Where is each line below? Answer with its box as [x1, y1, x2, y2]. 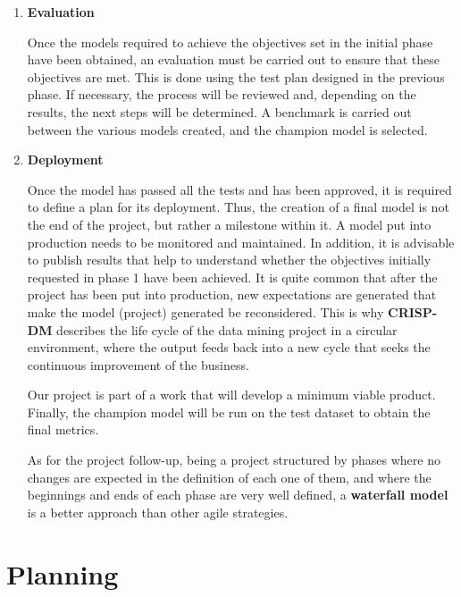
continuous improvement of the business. [27, 355, 249, 374]
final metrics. [27, 420, 99, 439]
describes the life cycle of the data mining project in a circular [56, 320, 398, 339]
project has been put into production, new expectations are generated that [27, 285, 437, 304]
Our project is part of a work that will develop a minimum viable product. [27, 385, 436, 404]
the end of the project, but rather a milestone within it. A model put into [27, 214, 432, 233]
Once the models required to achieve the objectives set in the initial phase [27, 32, 433, 51]
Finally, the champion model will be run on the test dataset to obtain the [27, 402, 431, 421]
